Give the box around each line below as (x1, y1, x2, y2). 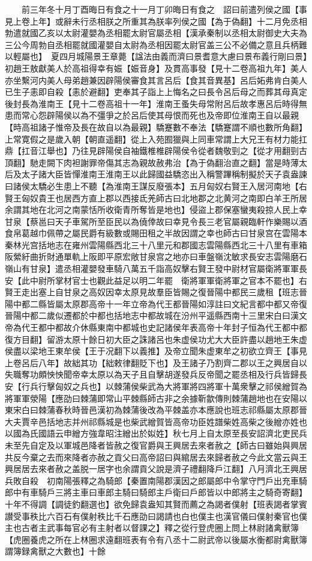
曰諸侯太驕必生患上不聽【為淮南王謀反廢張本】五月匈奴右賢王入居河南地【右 (5, 179, 307, 192)
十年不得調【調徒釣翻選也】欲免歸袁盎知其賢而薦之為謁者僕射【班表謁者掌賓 (5, 497, 307, 510)
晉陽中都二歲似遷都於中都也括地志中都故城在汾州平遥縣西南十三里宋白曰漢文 (5, 309, 307, 322)
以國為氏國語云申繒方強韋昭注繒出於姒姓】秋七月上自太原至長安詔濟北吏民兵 (5, 427, 307, 440)
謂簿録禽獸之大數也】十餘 (5, 545, 106, 557)
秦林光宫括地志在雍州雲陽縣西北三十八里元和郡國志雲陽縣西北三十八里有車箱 (5, 238, 307, 251)
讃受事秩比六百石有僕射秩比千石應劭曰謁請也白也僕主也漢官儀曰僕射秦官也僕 (5, 509, 307, 522)
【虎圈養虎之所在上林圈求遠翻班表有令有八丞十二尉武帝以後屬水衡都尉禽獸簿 (5, 533, 307, 545)
